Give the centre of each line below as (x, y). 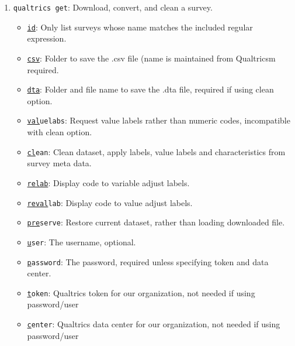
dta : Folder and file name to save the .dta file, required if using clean (150, 89)
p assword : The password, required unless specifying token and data (148, 261)
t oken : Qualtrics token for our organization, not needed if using (141, 292)
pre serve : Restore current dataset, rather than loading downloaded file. (156, 222)
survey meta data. (59, 163)
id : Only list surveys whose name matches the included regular (140, 27)
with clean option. (60, 132)
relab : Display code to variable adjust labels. (108, 182)
